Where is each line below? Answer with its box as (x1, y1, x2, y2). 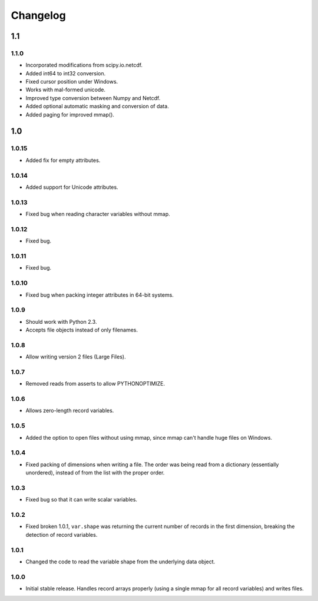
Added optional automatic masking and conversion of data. (25, 103, 169, 110)
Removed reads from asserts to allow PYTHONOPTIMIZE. (25, 380, 165, 387)
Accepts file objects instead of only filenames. (25, 327, 138, 334)
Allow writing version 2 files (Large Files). (25, 353, 126, 360)
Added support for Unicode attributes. (25, 183, 118, 191)
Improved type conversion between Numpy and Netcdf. (25, 94, 161, 101)
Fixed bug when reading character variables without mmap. (25, 211, 170, 218)
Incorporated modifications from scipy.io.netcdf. (25, 62, 143, 69)
